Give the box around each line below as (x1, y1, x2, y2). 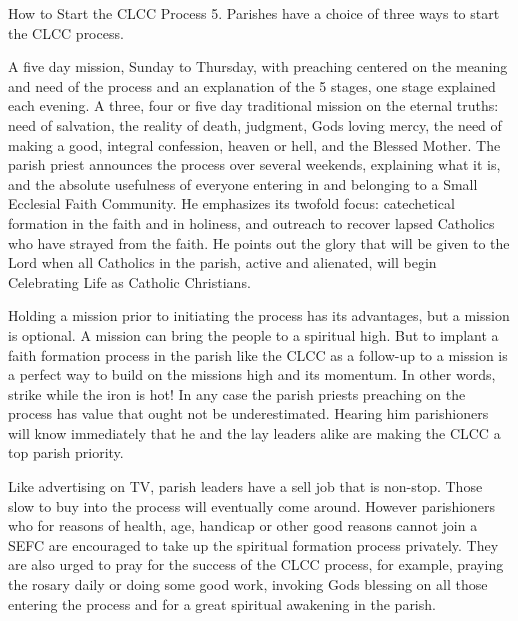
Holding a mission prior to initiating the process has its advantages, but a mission (8, 305, 510, 326)
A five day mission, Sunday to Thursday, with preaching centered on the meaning (8, 56, 508, 77)
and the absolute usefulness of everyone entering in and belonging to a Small (8, 173, 478, 194)
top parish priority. (8, 442, 124, 463)
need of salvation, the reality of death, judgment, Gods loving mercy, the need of (8, 114, 502, 135)
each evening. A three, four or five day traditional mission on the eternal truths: (8, 95, 499, 116)
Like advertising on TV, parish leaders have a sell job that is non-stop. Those (8, 476, 483, 497)
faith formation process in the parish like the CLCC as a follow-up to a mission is (8, 344, 508, 365)
